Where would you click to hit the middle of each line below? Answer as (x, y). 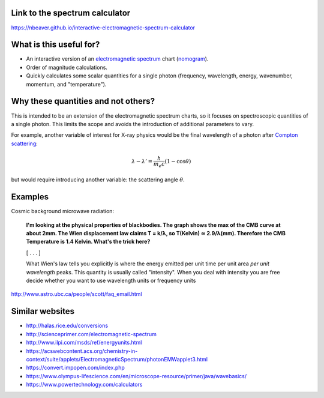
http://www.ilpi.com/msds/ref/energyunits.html (84, 343)
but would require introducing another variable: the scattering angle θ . (98, 179)
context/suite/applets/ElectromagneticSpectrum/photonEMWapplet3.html (117, 359)
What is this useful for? (55, 45)
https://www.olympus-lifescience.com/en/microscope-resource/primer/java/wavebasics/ (136, 376)
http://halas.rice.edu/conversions (67, 326)
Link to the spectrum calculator (71, 13)
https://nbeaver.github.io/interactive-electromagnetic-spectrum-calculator (103, 28)
